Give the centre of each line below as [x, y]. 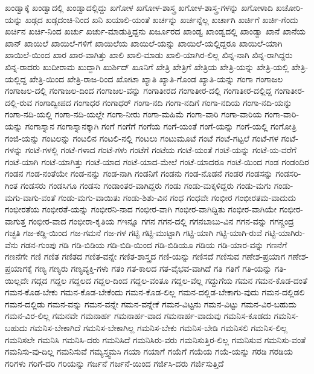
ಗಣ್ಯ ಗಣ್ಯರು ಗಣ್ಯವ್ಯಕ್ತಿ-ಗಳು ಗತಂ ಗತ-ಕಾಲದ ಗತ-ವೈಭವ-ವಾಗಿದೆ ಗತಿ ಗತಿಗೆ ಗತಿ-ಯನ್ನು [153, 268]
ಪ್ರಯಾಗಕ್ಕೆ [18, 268]
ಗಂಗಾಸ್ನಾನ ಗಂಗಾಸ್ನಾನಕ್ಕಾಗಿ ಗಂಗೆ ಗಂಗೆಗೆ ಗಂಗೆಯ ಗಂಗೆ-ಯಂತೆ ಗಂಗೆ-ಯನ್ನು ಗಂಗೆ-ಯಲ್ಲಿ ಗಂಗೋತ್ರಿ [161, 126]
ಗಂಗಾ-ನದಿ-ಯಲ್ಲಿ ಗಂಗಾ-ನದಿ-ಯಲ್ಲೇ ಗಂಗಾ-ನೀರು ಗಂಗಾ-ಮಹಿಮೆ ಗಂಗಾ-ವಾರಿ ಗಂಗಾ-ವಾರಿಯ [133, 114]
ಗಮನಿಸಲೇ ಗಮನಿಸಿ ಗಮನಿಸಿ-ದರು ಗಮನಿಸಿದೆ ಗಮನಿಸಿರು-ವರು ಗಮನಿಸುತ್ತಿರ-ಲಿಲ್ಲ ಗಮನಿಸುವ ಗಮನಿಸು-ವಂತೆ [155, 339]
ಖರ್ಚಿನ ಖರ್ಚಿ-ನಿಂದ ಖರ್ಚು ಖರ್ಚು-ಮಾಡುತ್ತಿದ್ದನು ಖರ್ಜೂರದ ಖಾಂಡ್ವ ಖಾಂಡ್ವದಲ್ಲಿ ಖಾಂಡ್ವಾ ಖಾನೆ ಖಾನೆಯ [155, 31]
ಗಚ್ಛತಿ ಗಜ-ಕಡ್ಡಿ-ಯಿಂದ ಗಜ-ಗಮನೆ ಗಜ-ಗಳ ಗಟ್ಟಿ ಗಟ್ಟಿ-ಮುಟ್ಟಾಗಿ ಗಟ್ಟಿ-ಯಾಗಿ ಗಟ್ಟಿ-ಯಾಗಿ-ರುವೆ [133, 233]
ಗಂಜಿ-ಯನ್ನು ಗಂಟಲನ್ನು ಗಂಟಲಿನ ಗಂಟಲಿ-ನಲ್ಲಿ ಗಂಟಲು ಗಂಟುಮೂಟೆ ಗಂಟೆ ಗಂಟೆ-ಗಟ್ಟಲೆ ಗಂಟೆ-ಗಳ [142, 138]
